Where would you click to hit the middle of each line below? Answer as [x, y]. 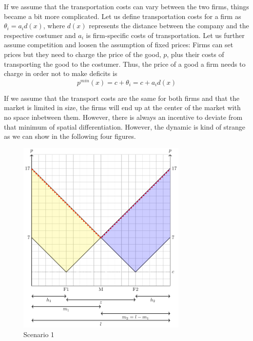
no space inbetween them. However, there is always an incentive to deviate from [123, 117]
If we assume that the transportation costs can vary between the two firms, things [126, 6]
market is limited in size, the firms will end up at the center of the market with [122, 107]
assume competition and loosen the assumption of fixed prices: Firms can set [119, 45]
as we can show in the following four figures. [70, 136]
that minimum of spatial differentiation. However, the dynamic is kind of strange [125, 126]
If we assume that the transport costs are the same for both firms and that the [122, 98]
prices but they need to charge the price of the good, [83, 54]
